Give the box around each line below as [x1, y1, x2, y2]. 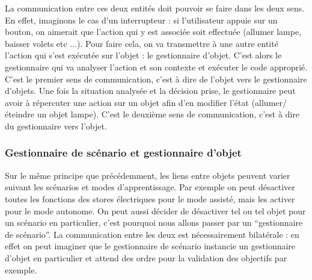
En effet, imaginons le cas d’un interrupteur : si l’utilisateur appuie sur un [5, 13, 278, 26]
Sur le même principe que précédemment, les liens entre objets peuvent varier [5, 169, 290, 181]
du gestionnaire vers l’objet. [5, 119, 107, 132]
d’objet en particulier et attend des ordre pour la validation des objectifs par [5, 251, 287, 264]
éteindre [5, 108, 35, 120]
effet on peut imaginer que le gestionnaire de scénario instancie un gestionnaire [5, 240, 296, 252]
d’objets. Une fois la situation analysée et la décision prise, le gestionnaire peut [5, 84, 296, 97]
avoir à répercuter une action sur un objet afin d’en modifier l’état [5, 96, 249, 108]
